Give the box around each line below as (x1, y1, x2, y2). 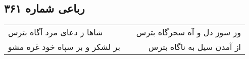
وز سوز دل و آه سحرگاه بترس (136, 26, 241, 38)
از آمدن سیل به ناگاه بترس (148, 41, 241, 53)
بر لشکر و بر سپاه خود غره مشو (8, 41, 120, 53)
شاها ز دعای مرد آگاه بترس (8, 26, 103, 38)
